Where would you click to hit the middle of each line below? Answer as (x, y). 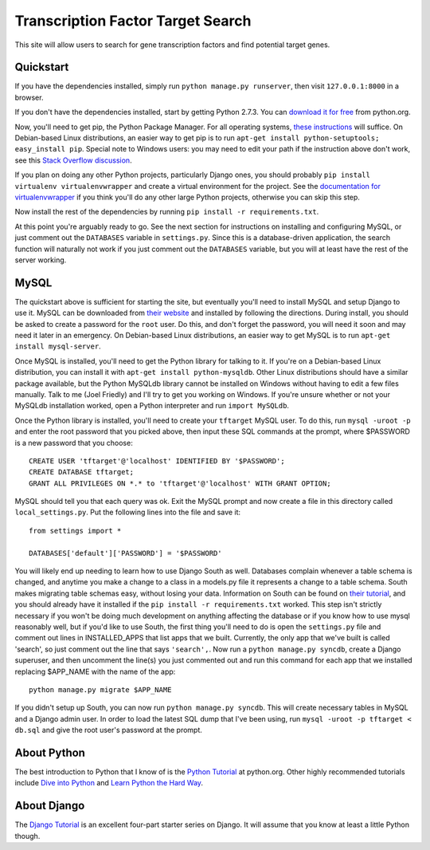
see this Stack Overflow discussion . (73, 160)
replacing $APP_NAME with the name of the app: (95, 671)
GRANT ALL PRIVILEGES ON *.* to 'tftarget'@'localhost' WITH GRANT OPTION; (180, 483)
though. (27, 836)
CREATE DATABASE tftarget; (82, 472)
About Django (50, 806)
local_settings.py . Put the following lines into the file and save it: (128, 512)
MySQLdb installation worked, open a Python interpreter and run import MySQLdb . (152, 406)
